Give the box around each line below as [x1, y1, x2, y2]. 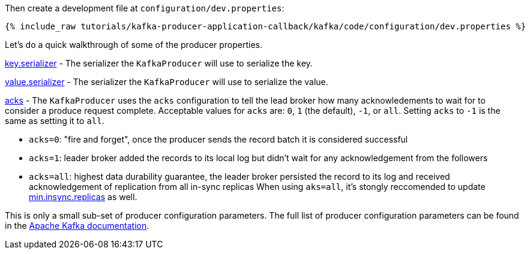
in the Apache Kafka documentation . [5, 220, 149, 231]
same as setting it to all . [5, 116, 104, 126]
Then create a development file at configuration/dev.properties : [5, 3, 285, 13]
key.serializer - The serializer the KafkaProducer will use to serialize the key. [5, 58, 313, 68]
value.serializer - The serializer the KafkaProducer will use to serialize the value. [5, 77, 328, 87]
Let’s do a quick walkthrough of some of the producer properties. [5, 40, 263, 50]
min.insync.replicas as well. [29, 192, 137, 202]
